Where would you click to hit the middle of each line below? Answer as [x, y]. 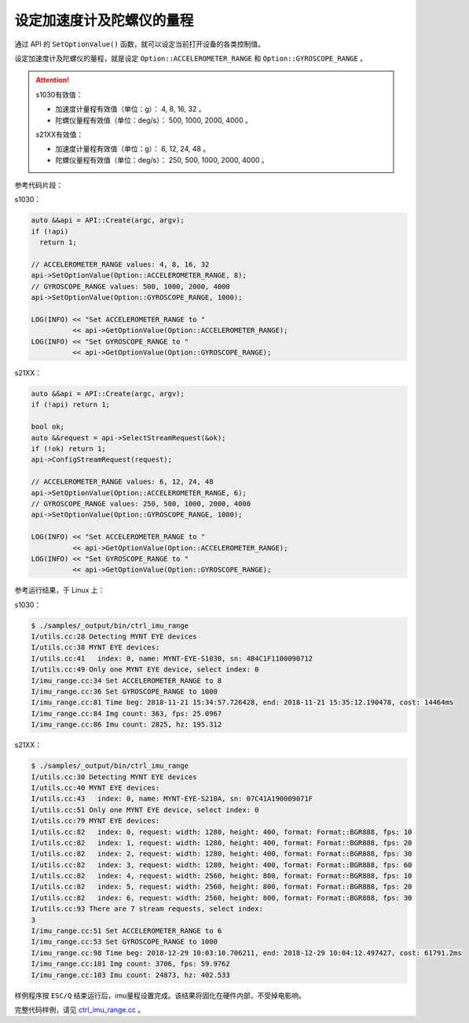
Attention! [53, 80]
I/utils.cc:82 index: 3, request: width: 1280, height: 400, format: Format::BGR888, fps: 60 [222, 865]
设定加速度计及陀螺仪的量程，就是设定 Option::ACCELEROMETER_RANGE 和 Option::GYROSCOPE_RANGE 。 [191, 58]
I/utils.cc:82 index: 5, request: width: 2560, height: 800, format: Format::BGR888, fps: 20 [222, 887]
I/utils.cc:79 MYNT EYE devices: [95, 821]
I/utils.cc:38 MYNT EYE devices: [95, 648]
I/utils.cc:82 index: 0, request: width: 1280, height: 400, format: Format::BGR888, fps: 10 [222, 832]
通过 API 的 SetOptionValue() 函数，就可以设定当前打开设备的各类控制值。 [139, 44]
